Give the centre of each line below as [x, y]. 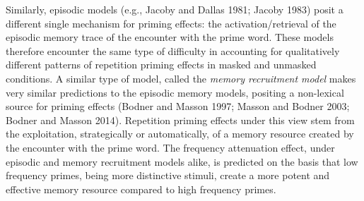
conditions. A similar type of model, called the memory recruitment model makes [181, 78]
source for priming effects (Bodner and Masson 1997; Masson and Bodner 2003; [178, 106]
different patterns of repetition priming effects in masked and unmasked [161, 65]
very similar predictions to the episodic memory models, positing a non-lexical [175, 92]
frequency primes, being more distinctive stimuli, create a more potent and [168, 175]
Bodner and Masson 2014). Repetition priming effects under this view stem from [180, 120]
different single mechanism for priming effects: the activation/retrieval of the [171, 23]
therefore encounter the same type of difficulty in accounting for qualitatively [173, 50]
